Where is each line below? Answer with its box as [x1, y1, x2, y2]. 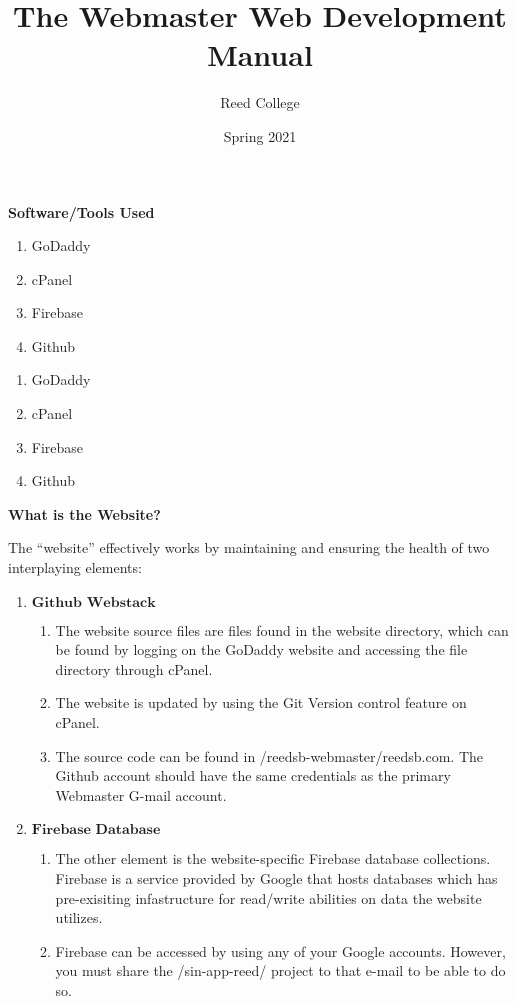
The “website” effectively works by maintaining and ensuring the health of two [8, 537, 490, 558]
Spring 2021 [223, 125, 297, 146]
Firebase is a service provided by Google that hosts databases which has [55, 867, 498, 888]
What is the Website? [8, 503, 161, 524]
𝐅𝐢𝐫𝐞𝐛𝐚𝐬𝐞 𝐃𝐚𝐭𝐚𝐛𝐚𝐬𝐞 [31, 823, 161, 838]
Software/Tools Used [8, 201, 155, 222]
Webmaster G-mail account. [55, 784, 227, 805]
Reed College [220, 92, 300, 113]
